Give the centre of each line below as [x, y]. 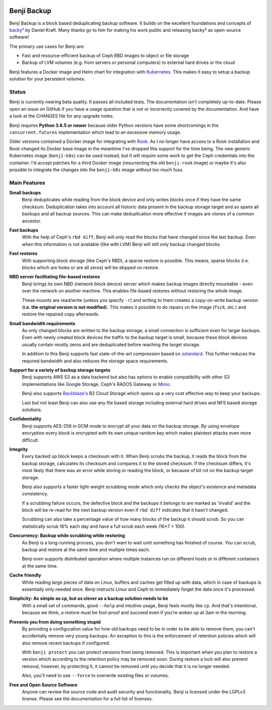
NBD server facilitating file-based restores [55, 277]
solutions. [32, 410]
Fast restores [23, 254]
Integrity [19, 449]
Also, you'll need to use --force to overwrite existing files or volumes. [96, 676]
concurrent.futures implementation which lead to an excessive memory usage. [95, 132]
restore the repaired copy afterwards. [61, 314]
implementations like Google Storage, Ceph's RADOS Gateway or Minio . [96, 384]
